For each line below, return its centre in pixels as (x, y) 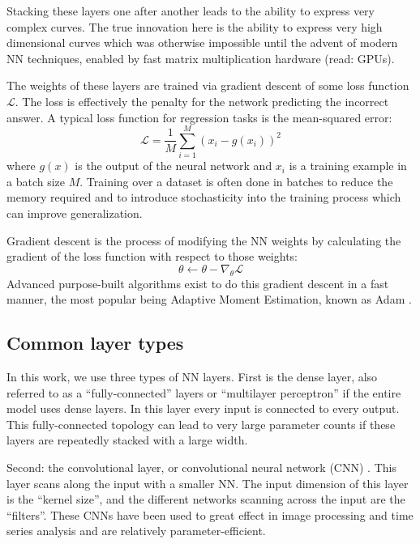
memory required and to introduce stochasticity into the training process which (204, 197)
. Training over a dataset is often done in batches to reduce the (236, 181)
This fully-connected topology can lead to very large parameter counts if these (201, 424)
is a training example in (348, 166)
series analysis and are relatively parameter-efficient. (136, 531)
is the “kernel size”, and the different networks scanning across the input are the (206, 499)
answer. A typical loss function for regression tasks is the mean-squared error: (199, 117)
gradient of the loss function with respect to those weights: (152, 256)
